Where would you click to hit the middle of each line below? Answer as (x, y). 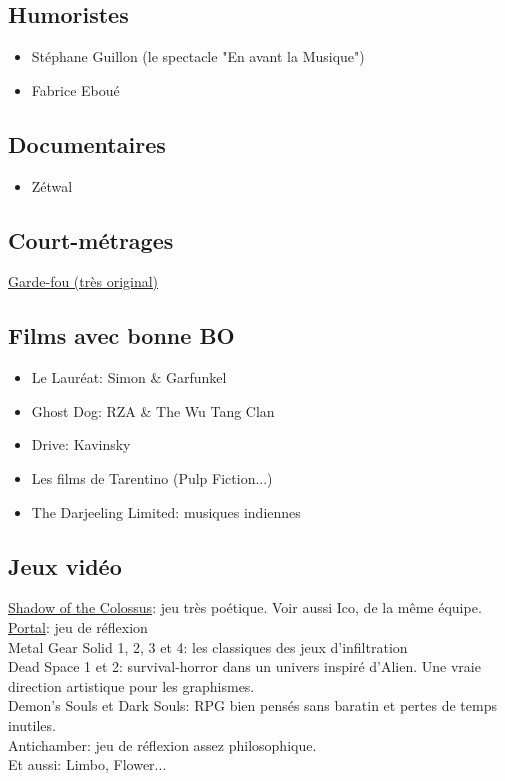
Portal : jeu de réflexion (78, 626)
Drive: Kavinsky (81, 444)
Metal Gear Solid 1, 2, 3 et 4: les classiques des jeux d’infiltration (208, 646)
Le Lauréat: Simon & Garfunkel (129, 377)
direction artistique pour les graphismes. (131, 685)
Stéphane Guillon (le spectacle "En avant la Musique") (198, 56)
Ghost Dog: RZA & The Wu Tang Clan (153, 410)
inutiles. (32, 724)
